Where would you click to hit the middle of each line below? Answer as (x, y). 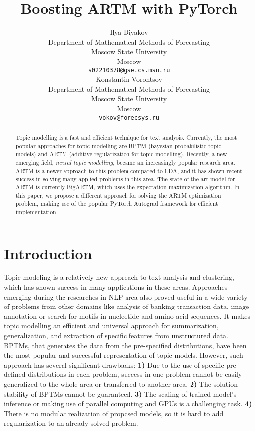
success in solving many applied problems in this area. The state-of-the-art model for (125, 179)
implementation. (37, 212)
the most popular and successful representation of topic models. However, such (124, 355)
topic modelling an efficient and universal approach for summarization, (111, 326)
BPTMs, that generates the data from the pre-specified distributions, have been (125, 345)
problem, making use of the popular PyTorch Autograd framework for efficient (117, 204)
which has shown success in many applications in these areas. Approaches (116, 287)
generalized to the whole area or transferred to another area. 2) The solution (121, 384)
